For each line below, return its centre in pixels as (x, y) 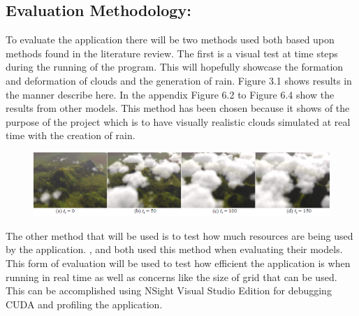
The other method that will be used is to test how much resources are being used (179, 235)
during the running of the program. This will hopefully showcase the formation (175, 67)
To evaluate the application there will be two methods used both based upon (170, 39)
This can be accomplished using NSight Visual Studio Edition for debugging (169, 290)
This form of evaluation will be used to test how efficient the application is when (178, 263)
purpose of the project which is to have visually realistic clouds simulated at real (178, 121)
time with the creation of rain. (71, 135)
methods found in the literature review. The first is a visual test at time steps (172, 53)
